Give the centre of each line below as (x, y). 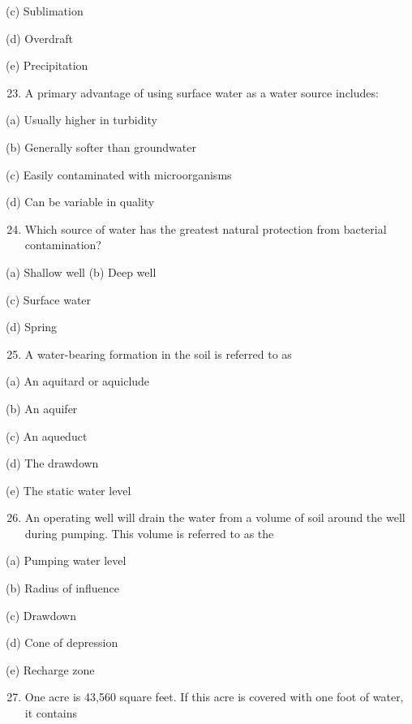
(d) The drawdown (52, 463)
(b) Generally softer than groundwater (101, 147)
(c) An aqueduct (47, 435)
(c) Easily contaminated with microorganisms (119, 174)
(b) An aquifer (42, 408)
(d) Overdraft (39, 38)
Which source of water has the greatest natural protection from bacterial (206, 228)
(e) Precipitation (47, 65)
